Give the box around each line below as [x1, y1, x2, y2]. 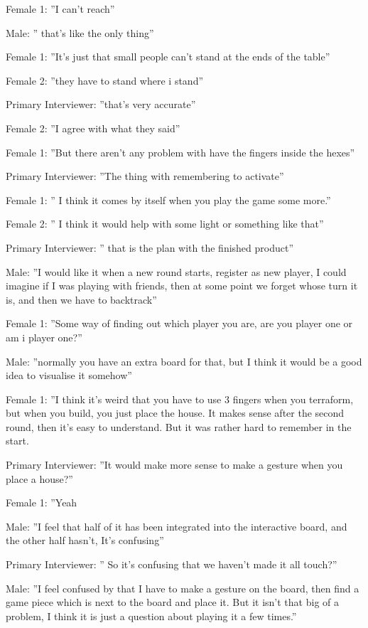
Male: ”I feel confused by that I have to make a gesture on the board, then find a [6, 580, 359, 595]
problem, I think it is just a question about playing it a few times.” [6, 608, 297, 623]
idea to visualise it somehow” [6, 368, 132, 383]
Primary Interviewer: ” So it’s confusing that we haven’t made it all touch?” [6, 557, 337, 572]
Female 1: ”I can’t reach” [6, 1, 115, 16]
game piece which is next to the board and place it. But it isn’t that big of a [6, 595, 339, 610]
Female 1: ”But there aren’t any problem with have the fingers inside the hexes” [6, 144, 355, 159]
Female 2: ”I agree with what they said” [6, 120, 180, 135]
